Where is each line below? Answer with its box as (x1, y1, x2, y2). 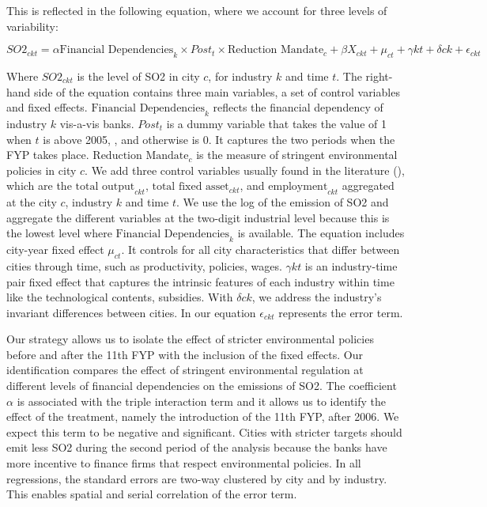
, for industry (208, 67, 273, 84)
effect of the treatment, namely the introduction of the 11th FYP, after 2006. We (6, 408, 399, 425)
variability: (6, 17, 59, 34)
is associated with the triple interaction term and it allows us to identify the (17, 392, 387, 409)
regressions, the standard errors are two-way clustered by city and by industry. (6, 470, 387, 486)
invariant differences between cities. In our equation (6, 304, 256, 320)
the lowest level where (6, 225, 112, 241)
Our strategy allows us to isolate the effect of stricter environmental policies (6, 331, 374, 347)
